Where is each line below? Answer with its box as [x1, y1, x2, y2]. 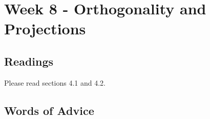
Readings [4, 53, 54, 69]
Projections [4, 18, 86, 39]
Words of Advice [4, 102, 94, 118]
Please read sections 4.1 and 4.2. [4, 77, 106, 88]
